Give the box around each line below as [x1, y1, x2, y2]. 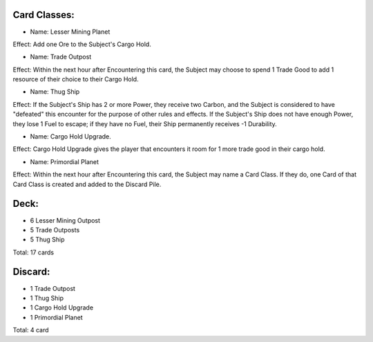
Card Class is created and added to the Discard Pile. [12, 180, 162, 188]
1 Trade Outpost [30, 284, 76, 292]
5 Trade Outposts [30, 225, 80, 234]
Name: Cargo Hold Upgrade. [30, 132, 112, 141]
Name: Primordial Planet [30, 157, 99, 165]
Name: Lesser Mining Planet [30, 28, 111, 36]
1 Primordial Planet [30, 313, 83, 321]
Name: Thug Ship [30, 88, 80, 96]
